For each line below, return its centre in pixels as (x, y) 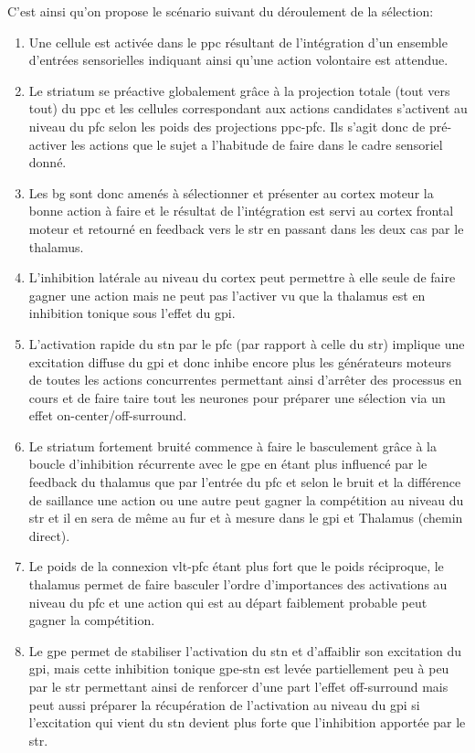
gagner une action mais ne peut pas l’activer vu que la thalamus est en (227, 295)
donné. (47, 162)
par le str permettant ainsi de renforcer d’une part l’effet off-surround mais (238, 686)
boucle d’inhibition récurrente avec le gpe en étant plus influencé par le (228, 464)
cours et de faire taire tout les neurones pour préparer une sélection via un (237, 397)
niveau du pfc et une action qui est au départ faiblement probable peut (228, 602)
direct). (49, 535)
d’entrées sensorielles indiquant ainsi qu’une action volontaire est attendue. (238, 60)
